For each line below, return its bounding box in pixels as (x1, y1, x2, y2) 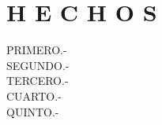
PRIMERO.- (6, 42, 67, 58)
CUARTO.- (6, 87, 62, 104)
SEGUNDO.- (6, 57, 70, 73)
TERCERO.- (6, 72, 69, 89)
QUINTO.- (6, 103, 59, 119)
